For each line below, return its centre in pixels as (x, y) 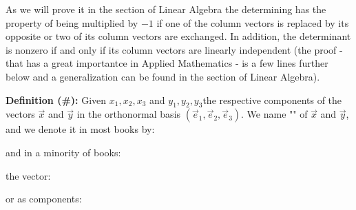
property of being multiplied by (72, 22)
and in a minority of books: (63, 152)
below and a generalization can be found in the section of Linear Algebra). (163, 76)
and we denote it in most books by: (80, 129)
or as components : (44, 199)
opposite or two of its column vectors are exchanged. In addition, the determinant (178, 36)
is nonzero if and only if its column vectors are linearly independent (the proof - (174, 49)
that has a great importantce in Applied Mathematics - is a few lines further (167, 63)
